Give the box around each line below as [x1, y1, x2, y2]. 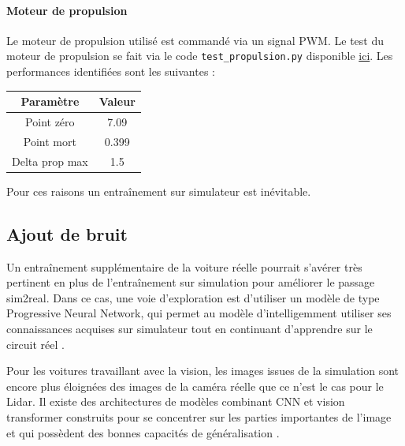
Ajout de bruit [6, 221, 128, 245]
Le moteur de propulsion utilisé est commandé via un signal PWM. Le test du [6, 32, 384, 48]
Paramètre [20, 93, 80, 110]
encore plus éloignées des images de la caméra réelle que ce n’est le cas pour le [6, 377, 384, 394]
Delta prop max [12, 152, 88, 169]
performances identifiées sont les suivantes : [6, 63, 215, 80]
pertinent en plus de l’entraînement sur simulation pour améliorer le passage [6, 274, 375, 290]
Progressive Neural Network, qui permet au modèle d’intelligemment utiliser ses [6, 305, 392, 321]
